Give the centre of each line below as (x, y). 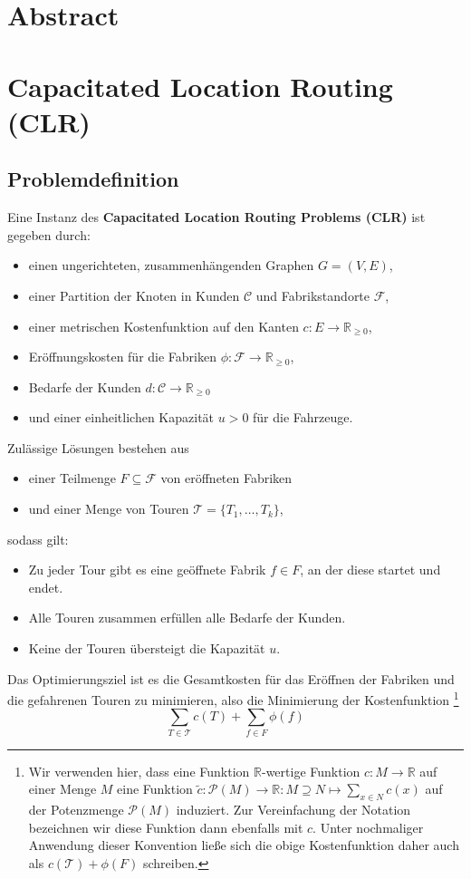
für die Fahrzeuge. (303, 417)
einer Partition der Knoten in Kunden (134, 295)
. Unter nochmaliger (368, 827)
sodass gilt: (38, 539)
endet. (46, 587)
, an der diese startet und (370, 570)
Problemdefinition (93, 179)
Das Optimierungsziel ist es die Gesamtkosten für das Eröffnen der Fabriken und (231, 678)
